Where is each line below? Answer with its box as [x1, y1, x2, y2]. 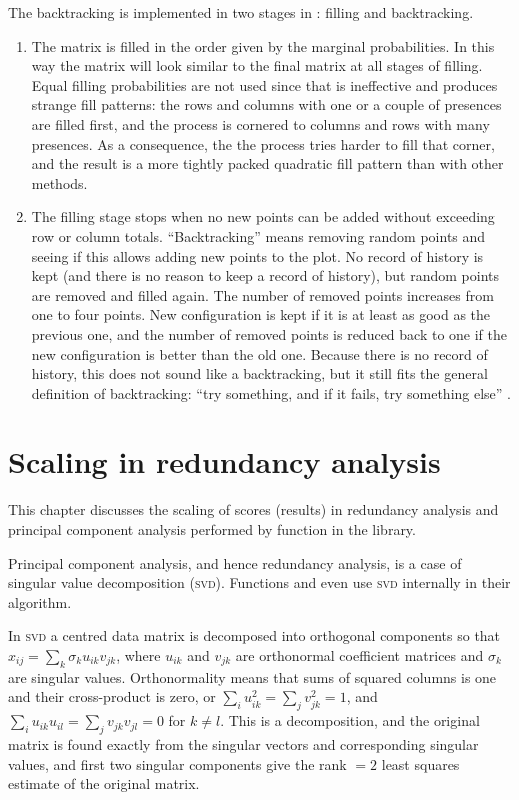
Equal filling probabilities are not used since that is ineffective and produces [31, 74, 498, 95]
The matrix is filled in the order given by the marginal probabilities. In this [31, 35, 495, 56]
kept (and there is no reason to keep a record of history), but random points [31, 265, 500, 286]
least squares [381, 753, 460, 774]
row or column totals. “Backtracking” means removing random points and [31, 225, 486, 246]
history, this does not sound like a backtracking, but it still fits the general [31, 363, 488, 384]
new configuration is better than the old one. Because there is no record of [31, 343, 488, 364]
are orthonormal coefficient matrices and [235, 644, 484, 665]
